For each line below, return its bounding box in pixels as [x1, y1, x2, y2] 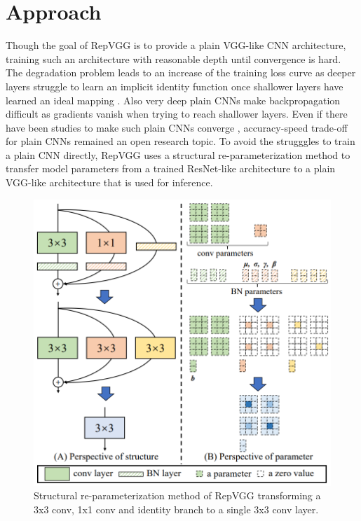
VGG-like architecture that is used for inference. [6, 175, 213, 190]
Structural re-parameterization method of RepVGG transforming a [34, 488, 321, 503]
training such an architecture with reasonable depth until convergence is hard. [6, 51, 341, 66]
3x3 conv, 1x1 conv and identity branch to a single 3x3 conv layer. [34, 501, 319, 516]
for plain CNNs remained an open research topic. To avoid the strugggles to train [6, 134, 355, 148]
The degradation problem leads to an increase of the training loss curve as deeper [6, 65, 356, 80]
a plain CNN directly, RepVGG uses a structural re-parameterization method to [6, 147, 350, 162]
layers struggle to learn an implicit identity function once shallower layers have [6, 78, 343, 93]
